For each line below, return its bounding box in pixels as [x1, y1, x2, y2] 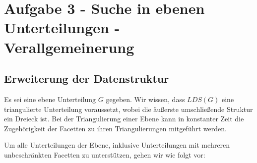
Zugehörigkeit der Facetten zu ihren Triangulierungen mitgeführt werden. [4, 123, 227, 133]
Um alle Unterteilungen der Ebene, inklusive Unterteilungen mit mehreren [4, 140, 230, 150]
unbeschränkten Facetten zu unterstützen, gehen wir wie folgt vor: [4, 149, 205, 160]
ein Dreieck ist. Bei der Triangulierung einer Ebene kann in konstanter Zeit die [4, 113, 244, 124]
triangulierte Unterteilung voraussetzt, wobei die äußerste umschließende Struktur [4, 104, 253, 114]
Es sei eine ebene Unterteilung [4, 94, 96, 104]
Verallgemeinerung [4, 37, 134, 57]
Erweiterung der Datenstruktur [4, 71, 169, 86]
